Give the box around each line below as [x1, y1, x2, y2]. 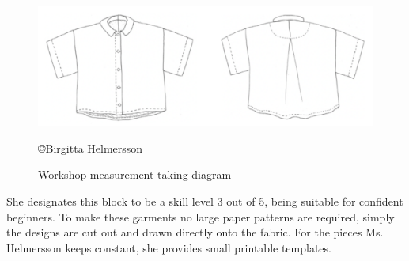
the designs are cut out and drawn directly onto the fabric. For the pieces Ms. [6, 224, 384, 240]
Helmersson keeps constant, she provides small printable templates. [6, 239, 331, 255]
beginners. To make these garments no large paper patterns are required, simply [6, 208, 395, 225]
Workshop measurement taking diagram [38, 166, 232, 183]
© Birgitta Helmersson [38, 139, 143, 156]
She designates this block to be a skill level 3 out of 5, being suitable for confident [6, 192, 403, 209]
